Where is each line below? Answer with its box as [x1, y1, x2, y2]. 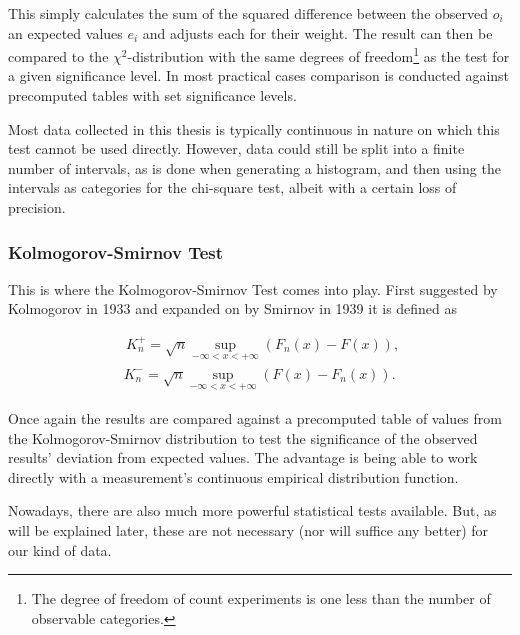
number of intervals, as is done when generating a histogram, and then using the [8, 157, 501, 178]
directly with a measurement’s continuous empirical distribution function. [8, 466, 459, 487]
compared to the [8, 45, 109, 66]
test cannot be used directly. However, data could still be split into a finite [8, 138, 465, 159]
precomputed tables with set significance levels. [8, 85, 297, 106]
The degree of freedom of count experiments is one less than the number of [31, 588, 491, 609]
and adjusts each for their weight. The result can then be [142, 22, 493, 43]
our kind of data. [8, 539, 112, 560]
